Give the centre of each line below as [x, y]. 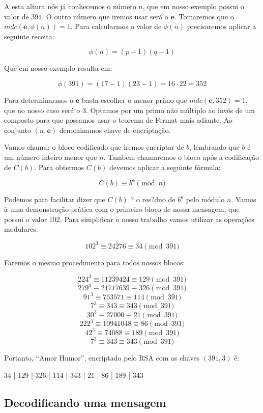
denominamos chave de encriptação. [115, 130]
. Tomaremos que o [204, 16]
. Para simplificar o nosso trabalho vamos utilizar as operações [157, 219]
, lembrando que [214, 147]
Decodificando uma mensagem [85, 402]
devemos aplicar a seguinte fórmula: [165, 167]
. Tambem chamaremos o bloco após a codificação [181, 157]
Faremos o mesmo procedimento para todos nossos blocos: [95, 262]
